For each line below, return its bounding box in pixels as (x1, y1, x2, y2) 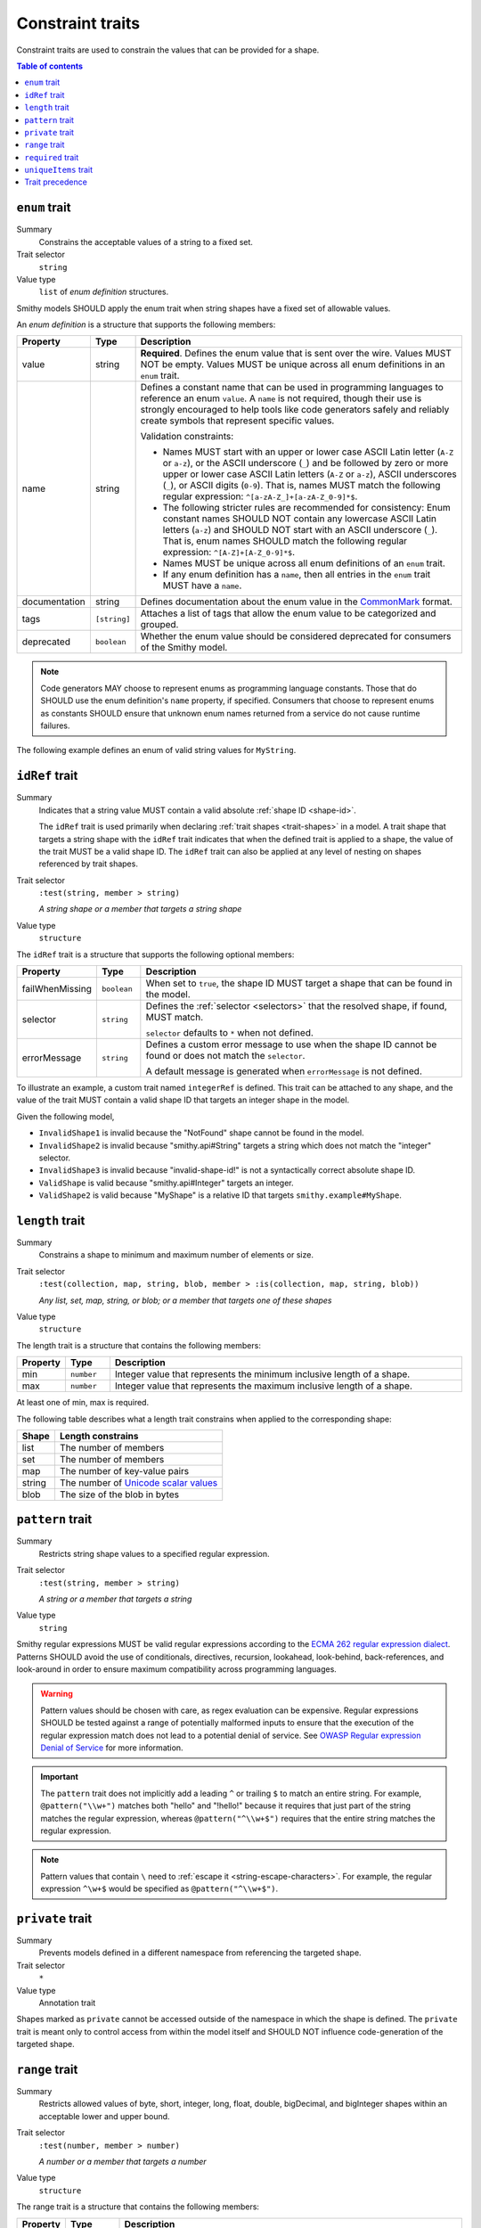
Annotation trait (38, 1997, 96, 2008)
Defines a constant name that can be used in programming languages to (140, 381, 444, 394)
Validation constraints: (140, 430, 234, 443)
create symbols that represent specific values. (140, 414, 335, 427)
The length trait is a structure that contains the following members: (16, 1339, 262, 1350)
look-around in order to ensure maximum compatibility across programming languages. (16, 1664, 338, 1675)
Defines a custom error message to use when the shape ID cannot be (145, 1038, 437, 1051)
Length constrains (59, 1429, 139, 1442)
